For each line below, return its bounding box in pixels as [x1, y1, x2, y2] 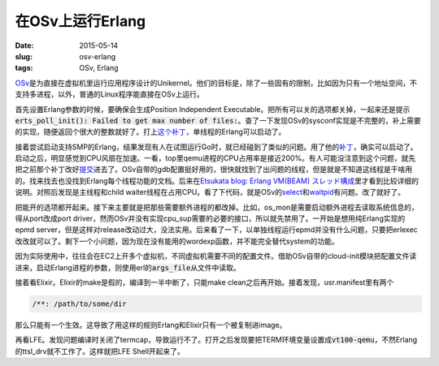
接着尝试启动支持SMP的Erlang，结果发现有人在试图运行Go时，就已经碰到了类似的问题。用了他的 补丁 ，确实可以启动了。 [15, 142, 418, 152]
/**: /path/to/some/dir [32, 299, 128, 308]
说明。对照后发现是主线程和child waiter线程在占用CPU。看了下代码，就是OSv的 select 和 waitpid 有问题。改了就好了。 [15, 187, 406, 197]
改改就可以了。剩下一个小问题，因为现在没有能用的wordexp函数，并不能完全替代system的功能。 [15, 236, 339, 246]
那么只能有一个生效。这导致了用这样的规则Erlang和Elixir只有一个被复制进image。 [15, 320, 287, 329]
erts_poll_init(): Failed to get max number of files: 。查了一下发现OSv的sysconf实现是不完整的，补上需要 [15, 115, 422, 125]
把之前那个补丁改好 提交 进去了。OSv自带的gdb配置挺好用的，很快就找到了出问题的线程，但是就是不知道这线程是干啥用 [15, 165, 413, 174]
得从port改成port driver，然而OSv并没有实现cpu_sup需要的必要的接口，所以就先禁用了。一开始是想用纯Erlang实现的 [15, 213, 406, 223]
